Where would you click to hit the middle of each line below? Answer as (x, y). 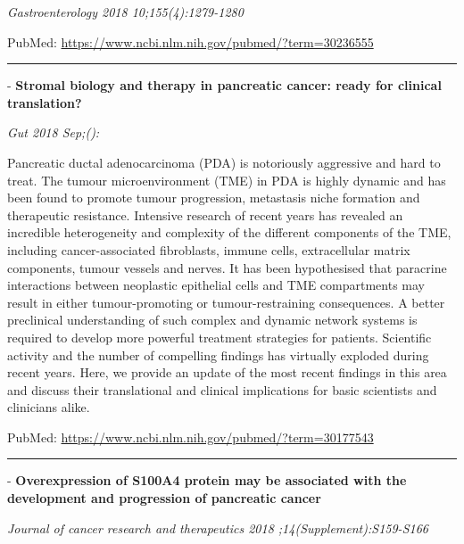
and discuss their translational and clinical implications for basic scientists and (222, 389)
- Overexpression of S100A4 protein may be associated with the (207, 480)
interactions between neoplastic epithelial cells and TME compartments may (216, 285)
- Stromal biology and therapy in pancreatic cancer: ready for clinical (224, 85)
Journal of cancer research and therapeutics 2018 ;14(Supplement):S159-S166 (218, 528)
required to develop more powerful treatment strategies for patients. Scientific (220, 337)
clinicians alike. (49, 407)
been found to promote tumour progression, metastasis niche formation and (214, 198)
